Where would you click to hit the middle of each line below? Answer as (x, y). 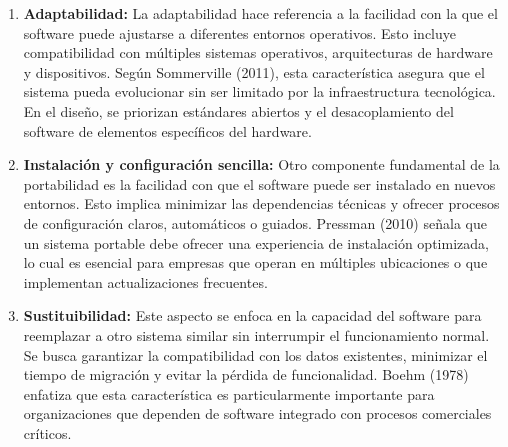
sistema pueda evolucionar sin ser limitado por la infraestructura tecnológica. (259, 91)
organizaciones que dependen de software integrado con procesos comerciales (257, 413)
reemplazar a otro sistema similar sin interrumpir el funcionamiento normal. (256, 334)
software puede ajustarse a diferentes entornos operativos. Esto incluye (239, 32)
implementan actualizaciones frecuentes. (145, 281)
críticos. (47, 432)
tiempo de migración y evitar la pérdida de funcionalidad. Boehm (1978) (246, 374)
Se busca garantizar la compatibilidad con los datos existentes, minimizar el (255, 354)
